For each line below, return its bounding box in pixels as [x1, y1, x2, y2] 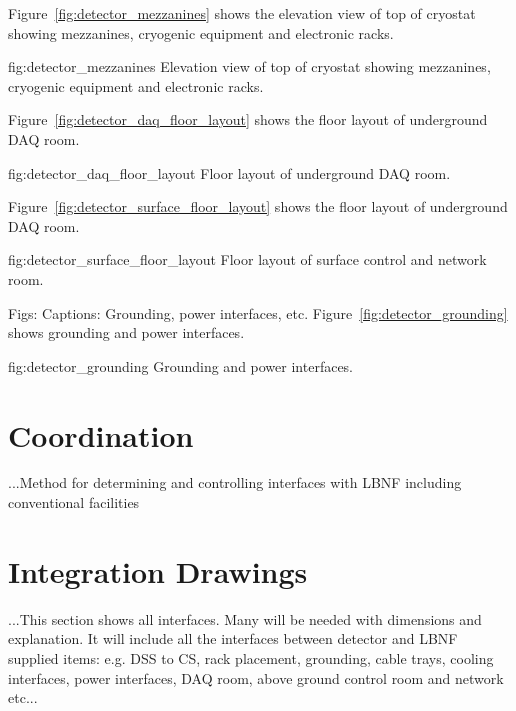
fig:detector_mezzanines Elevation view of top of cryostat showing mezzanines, [8, 56, 491, 77]
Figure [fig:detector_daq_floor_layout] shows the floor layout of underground [8, 109, 488, 130]
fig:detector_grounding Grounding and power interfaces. [8, 355, 354, 376]
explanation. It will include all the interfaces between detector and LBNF [8, 628, 458, 649]
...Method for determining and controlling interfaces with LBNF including [8, 472, 462, 493]
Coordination [8, 414, 194, 455]
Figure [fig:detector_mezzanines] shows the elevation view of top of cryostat [8, 3, 476, 23]
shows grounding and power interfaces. [8, 322, 245, 343]
